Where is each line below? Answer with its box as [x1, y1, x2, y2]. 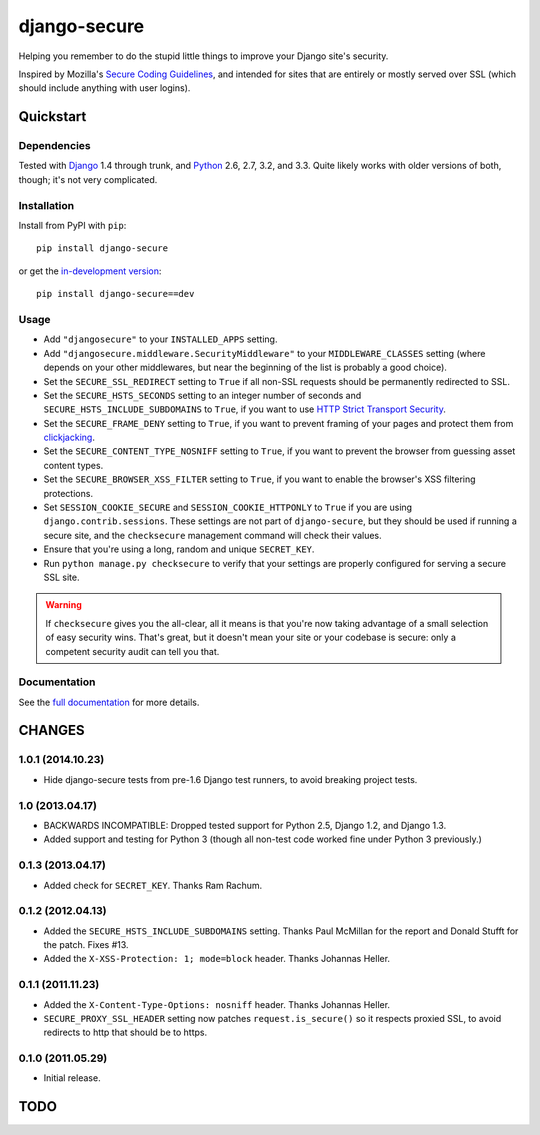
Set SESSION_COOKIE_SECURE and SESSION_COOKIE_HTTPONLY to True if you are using [43, 501, 413, 514]
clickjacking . [43, 431, 95, 444]
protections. [43, 487, 94, 499]
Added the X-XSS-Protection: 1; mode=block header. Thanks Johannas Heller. [43, 953, 390, 965]
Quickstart [18, 108, 87, 125]
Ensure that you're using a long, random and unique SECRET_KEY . [43, 543, 315, 555]
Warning [45, 599, 82, 611]
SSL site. [43, 571, 80, 583]
